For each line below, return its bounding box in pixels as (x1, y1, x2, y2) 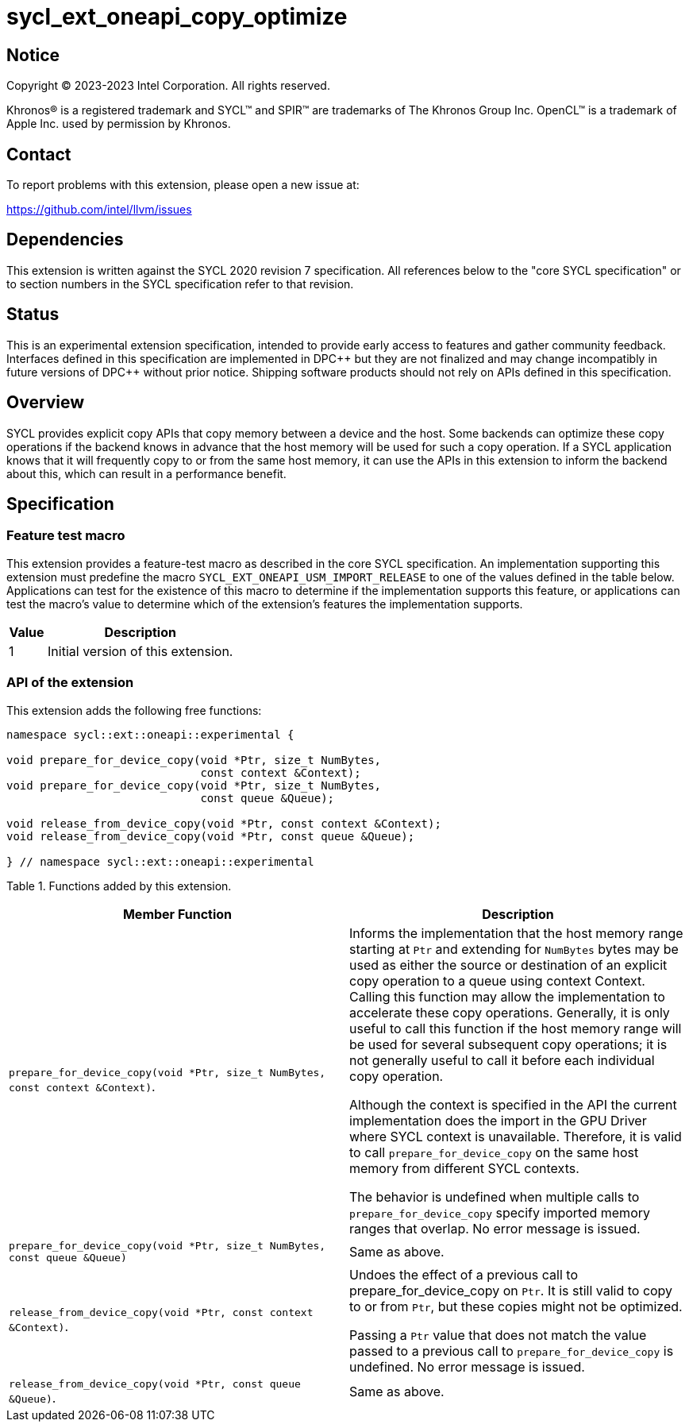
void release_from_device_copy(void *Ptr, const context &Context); (6, 816, 441, 830)
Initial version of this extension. (48, 643, 233, 659)
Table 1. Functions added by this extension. (6, 878, 232, 893)
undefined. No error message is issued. (349, 1358, 585, 1375)
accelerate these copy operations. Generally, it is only (349, 1004, 670, 1021)
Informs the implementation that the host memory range (349, 924, 683, 941)
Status (6, 304, 60, 325)
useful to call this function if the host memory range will (349, 1020, 682, 1036)
